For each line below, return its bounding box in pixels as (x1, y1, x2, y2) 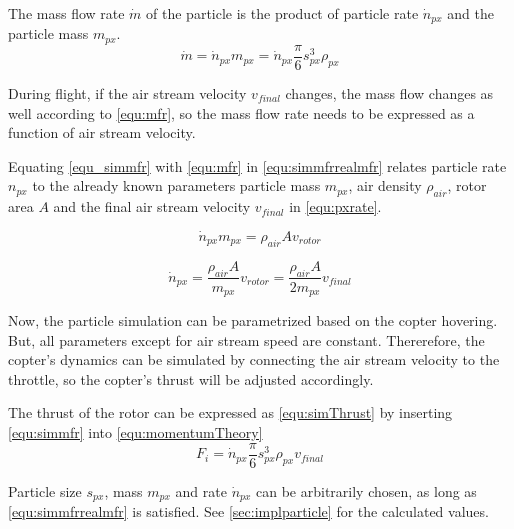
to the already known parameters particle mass (32, 175, 321, 196)
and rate (175, 480, 227, 501)
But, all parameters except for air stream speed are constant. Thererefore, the (8, 329, 485, 350)
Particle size (8, 480, 82, 501)
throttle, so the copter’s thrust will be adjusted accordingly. (8, 368, 374, 389)
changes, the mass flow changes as (285, 82, 494, 103)
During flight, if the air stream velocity (8, 82, 247, 103)
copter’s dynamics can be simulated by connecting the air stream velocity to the (8, 349, 500, 370)
